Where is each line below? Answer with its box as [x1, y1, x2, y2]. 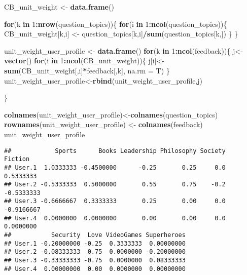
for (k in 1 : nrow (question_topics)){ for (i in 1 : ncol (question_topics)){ [4, 18, 227, 29]
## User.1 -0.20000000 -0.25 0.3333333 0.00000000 [4, 240, 186, 247]
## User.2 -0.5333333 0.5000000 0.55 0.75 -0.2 [4, 181, 226, 188]
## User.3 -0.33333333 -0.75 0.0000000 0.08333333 [4, 257, 186, 264]
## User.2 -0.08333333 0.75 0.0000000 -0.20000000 [4, 248, 186, 256]
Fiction [4, 155, 30, 163]
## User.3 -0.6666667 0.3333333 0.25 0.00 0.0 [4, 198, 226, 205]
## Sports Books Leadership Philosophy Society [4, 147, 226, 154]
